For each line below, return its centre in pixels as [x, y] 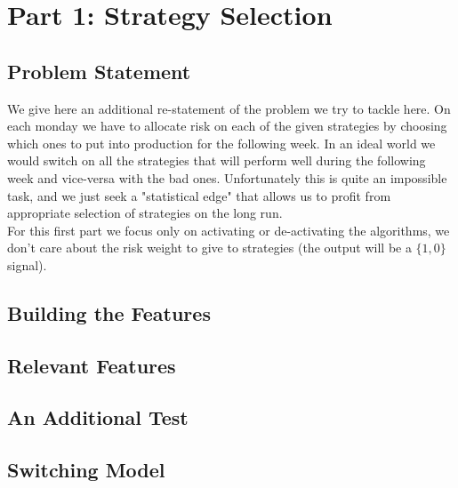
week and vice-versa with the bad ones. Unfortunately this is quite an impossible [227, 177]
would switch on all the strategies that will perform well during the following [217, 160]
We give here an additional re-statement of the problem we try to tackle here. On [229, 108]
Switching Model [86, 470]
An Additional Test [98, 417]
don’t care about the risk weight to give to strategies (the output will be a [209, 248]
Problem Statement [99, 71]
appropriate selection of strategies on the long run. [145, 213]
